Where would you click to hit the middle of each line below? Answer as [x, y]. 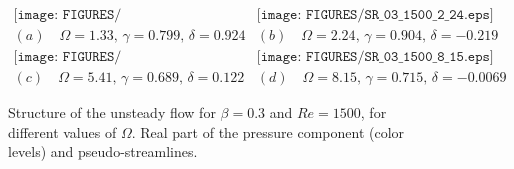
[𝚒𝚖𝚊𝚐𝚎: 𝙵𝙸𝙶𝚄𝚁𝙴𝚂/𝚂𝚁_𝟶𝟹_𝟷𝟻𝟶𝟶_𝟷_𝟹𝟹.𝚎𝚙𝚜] [67, 15]
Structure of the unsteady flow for [112, 112]
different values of [62, 131]
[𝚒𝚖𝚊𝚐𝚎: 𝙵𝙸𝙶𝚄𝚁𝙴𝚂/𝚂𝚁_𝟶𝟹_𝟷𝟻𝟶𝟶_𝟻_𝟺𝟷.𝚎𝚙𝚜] [67, 57]
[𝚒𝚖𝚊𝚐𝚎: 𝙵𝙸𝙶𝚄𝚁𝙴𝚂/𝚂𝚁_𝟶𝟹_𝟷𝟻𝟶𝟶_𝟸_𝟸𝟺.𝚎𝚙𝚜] [375, 15]
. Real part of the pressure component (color [268, 131]
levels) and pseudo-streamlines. [103, 151]
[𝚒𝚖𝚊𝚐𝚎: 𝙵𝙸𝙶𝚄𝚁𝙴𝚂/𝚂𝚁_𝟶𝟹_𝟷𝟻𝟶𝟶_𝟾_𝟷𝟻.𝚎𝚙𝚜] [375, 57]
